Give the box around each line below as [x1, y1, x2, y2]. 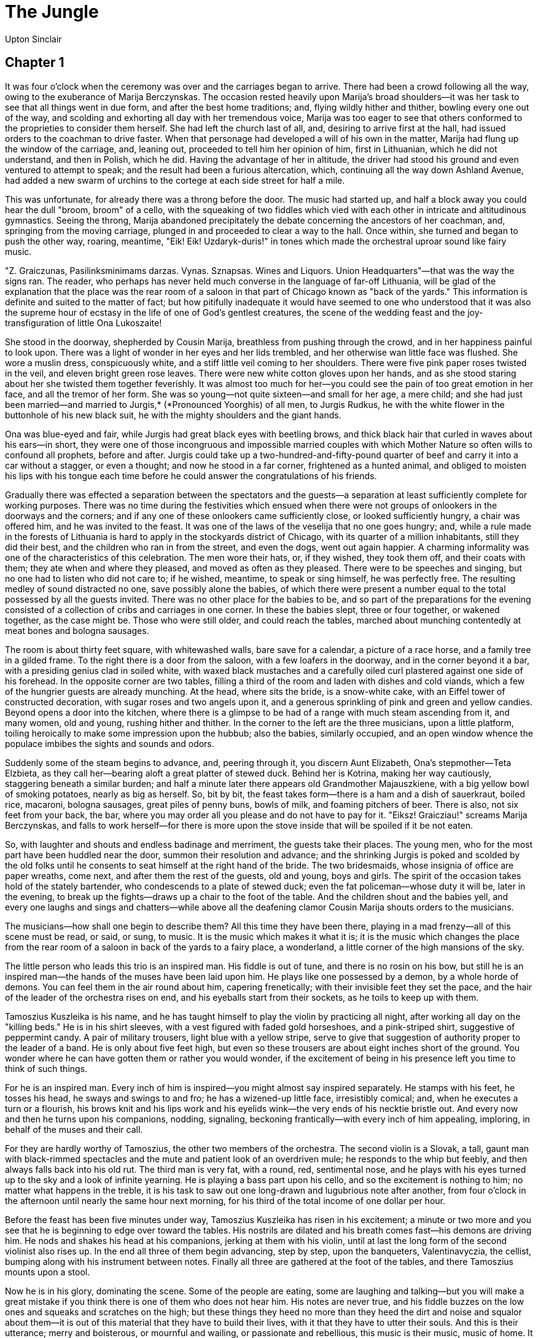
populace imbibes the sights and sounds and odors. [5, 738, 214, 749]
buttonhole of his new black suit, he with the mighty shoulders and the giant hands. [5, 409, 341, 420]
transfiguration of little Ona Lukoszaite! [5, 317, 162, 328]
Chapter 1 [5, 55, 64, 71]
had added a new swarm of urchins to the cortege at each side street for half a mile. [5, 174, 345, 186]
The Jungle [5, 1, 99, 22]
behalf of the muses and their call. [5, 1124, 143, 1135]
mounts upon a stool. [5, 1266, 90, 1277]
